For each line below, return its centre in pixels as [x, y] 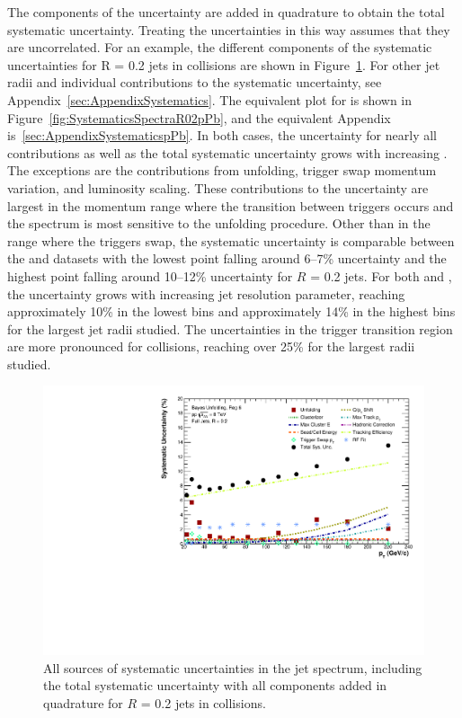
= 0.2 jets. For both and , [381, 275]
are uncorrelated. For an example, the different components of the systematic [220, 47]
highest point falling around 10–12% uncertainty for [150, 275]
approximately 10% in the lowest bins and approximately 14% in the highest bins [231, 311]
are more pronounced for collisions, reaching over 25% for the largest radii [211, 346]
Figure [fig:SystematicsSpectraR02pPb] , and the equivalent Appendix [199, 117]
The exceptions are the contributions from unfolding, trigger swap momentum [222, 170]
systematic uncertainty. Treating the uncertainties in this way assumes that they [229, 29]
